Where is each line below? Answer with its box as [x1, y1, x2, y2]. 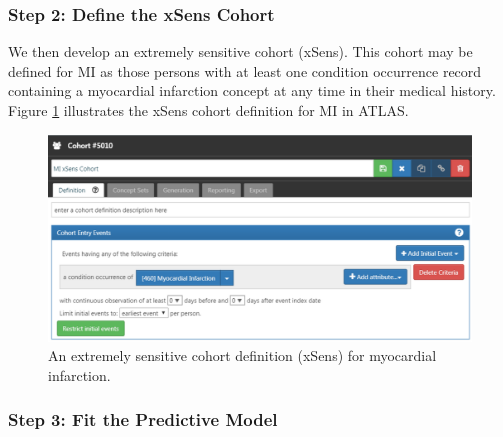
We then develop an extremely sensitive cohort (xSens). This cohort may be [8, 41, 473, 62]
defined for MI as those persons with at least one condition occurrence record [8, 60, 482, 81]
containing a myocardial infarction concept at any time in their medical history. [8, 80, 496, 101]
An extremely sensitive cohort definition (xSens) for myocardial [48, 345, 437, 366]
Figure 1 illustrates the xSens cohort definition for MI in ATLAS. [8, 100, 409, 120]
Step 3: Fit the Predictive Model [8, 407, 278, 432]
